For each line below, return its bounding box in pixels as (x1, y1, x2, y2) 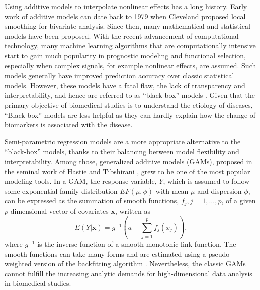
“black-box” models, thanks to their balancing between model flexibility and (5, 146, 239, 157)
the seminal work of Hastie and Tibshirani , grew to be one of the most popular (5, 166, 250, 176)
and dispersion (197, 185, 242, 196)
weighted (5, 258, 32, 269)
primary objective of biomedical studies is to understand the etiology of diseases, (5, 99, 253, 110)
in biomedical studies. (5, 278, 71, 288)
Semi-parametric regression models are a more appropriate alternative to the (5, 136, 241, 147)
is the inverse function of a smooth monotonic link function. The (37, 239, 236, 249)
